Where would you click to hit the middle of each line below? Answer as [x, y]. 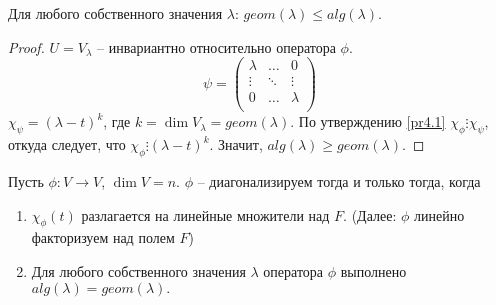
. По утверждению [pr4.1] [368, 121]
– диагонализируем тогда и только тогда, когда [339, 180]
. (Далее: [370, 214]
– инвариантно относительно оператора [216, 46]
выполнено [373, 270]
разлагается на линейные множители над [205, 214]
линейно [439, 214]
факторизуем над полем [103, 237]
